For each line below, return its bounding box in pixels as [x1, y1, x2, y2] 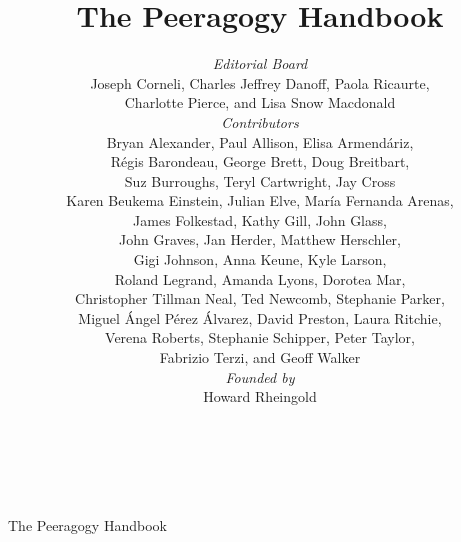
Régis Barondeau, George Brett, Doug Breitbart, [110, 151, 410, 172]
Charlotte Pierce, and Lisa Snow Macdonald [124, 92, 396, 113]
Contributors [221, 111, 299, 132]
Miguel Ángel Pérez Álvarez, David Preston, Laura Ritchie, [78, 307, 442, 328]
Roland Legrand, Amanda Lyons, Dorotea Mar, [114, 268, 406, 289]
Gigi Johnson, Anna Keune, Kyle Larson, [133, 249, 387, 270]
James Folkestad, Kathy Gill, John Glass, [133, 209, 387, 230]
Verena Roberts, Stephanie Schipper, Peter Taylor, [105, 327, 415, 348]
